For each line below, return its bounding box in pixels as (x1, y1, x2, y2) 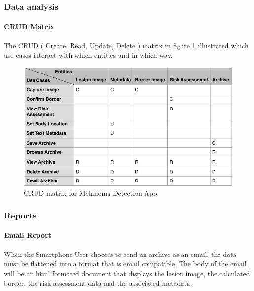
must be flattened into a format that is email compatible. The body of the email (4, 258, 247, 269)
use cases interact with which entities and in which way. (4, 50, 173, 60)
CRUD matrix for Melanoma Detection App (24, 188, 157, 198)
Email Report (4, 230, 51, 240)
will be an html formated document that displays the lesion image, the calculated (4, 268, 250, 278)
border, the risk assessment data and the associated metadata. (4, 278, 192, 288)
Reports (4, 209, 36, 221)
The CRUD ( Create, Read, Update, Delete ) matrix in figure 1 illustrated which (4, 40, 249, 50)
